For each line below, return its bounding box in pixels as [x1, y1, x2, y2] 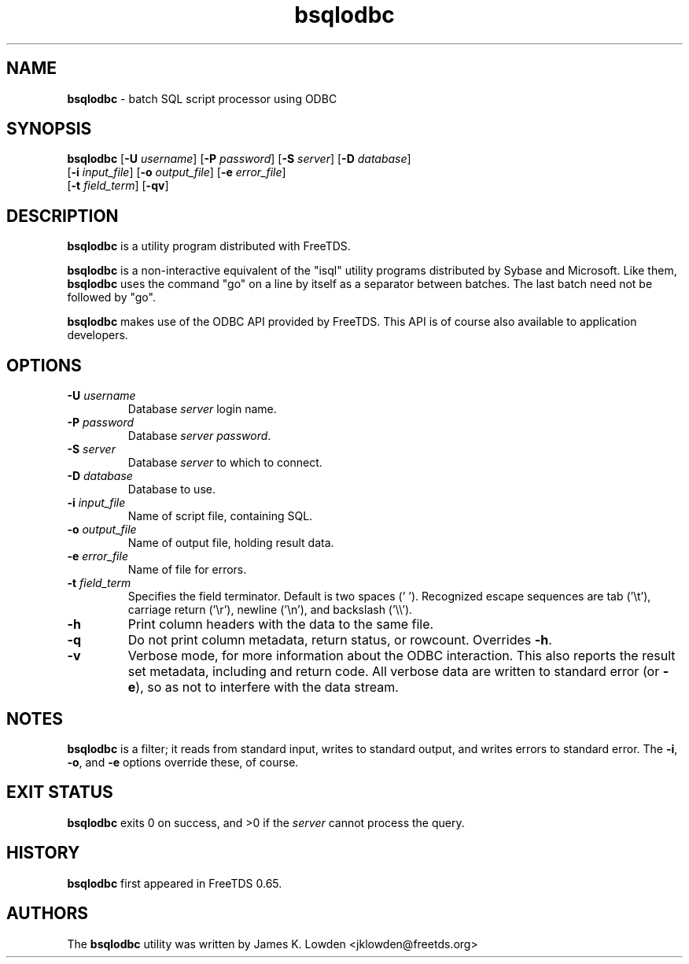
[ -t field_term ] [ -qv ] [67, 179, 169, 193]
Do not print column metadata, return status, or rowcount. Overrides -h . [127, 632, 552, 648]
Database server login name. [127, 402, 277, 416]
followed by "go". [67, 290, 156, 305]
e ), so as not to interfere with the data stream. [127, 679, 399, 696]
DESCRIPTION [6, 205, 119, 226]
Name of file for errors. [127, 563, 247, 577]
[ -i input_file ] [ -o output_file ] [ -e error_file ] [67, 165, 286, 179]
